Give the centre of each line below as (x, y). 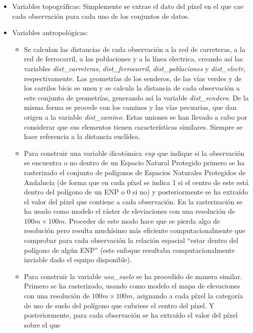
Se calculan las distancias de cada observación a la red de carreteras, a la (135, 49)
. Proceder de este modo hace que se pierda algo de (142, 220)
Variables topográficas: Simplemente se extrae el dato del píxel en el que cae (128, 6)
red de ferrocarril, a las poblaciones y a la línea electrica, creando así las (133, 59)
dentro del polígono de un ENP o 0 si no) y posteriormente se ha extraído (136, 192)
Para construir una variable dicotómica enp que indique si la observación (134, 153)
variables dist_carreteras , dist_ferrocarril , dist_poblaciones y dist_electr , (135, 68)
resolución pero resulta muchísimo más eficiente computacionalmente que (135, 230)
